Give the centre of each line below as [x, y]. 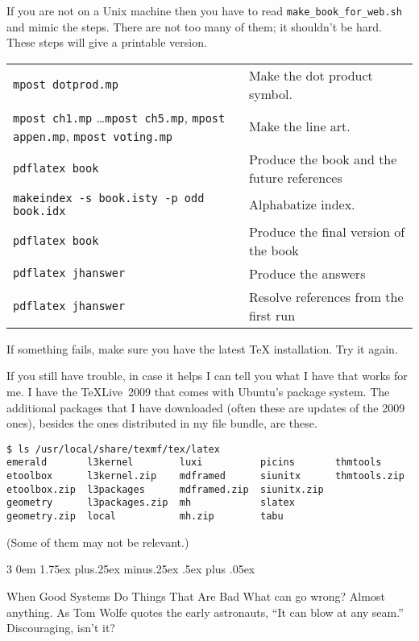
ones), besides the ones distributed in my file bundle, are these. [162, 423]
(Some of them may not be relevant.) [98, 542]
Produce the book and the [323, 159]
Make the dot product [311, 75]
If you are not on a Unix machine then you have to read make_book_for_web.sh [204, 10]
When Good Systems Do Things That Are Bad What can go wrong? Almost [196, 596]
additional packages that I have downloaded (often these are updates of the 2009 [206, 407]
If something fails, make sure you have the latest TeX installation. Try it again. [202, 348]
